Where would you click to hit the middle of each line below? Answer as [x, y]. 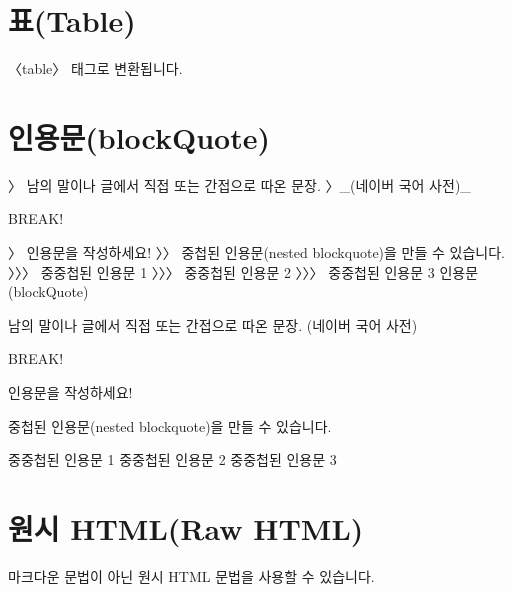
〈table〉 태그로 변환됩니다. [95, 68]
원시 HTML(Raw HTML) [186, 527]
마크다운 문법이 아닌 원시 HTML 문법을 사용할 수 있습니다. [191, 575]
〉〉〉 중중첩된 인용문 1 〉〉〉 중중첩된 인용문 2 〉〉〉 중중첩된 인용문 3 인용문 [243, 271]
